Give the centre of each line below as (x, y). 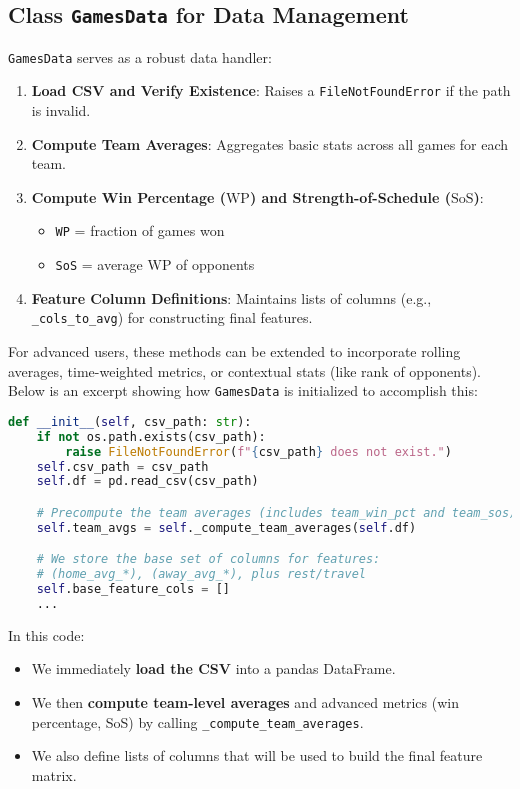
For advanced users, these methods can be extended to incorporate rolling (234, 351)
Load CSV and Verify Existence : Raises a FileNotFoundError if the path (271, 90)
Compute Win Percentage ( (128, 196)
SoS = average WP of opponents (155, 264)
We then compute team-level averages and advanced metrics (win (245, 702)
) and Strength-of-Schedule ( (350, 196)
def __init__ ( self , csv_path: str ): (130, 421)
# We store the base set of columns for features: (208, 559)
